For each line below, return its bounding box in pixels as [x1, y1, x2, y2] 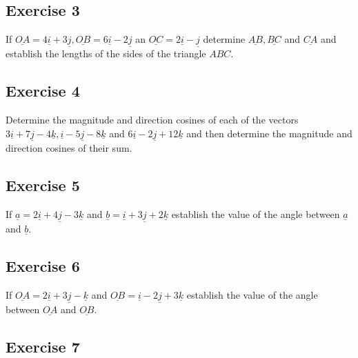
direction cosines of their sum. [6, 141, 132, 155]
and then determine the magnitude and [186, 126, 352, 140]
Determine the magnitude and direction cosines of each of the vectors [6, 112, 299, 127]
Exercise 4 [6, 80, 80, 101]
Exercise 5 [6, 175, 80, 196]
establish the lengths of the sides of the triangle [6, 46, 206, 61]
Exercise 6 [6, 255, 80, 277]
